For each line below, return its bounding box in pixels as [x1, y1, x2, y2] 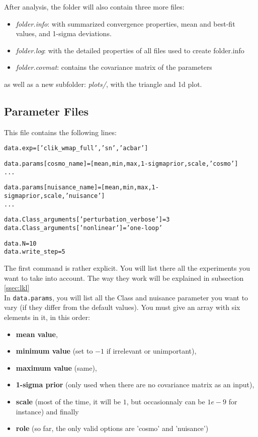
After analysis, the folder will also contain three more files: [4, 2, 185, 12]
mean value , [16, 329, 58, 339]
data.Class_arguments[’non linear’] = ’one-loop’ [4, 224, 163, 232]
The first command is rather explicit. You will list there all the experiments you [4, 262, 250, 273]
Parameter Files [4, 103, 89, 119]
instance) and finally [16, 406, 79, 416]
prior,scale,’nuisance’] [22, 192, 105, 199]
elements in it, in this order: [4, 311, 90, 322]
